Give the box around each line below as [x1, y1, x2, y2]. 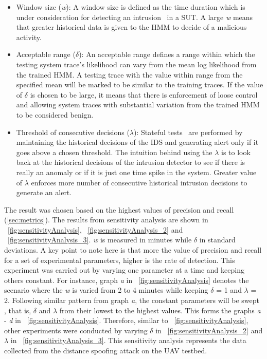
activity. [16, 31, 42, 42]
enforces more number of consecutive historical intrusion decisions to [31, 177, 247, 187]
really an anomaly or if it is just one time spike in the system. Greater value [16, 166, 257, 177]
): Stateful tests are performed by [134, 126, 243, 137]
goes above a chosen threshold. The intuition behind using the [16, 146, 212, 157]
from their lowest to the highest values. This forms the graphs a [59, 305, 261, 315]
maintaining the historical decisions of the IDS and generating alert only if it [16, 137, 259, 147]
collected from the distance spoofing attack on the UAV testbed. [4, 345, 207, 355]
